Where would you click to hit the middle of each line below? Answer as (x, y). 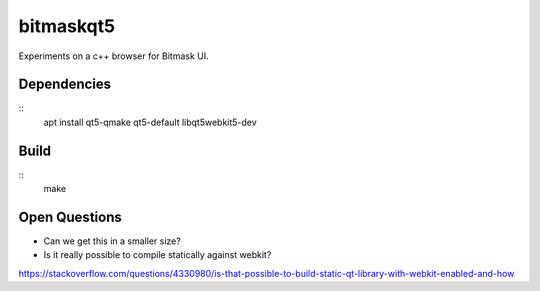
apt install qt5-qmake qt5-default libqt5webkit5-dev (150, 122)
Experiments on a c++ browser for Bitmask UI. (113, 56)
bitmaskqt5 (66, 26)
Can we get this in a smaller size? (112, 241)
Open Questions (70, 216)
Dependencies (65, 84)
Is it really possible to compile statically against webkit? (157, 255)
